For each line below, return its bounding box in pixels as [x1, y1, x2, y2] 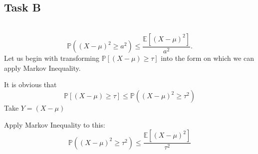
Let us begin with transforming [4, 53, 100, 63]
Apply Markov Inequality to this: [4, 119, 105, 130]
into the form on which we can [161, 53, 255, 63]
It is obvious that [4, 79, 57, 90]
